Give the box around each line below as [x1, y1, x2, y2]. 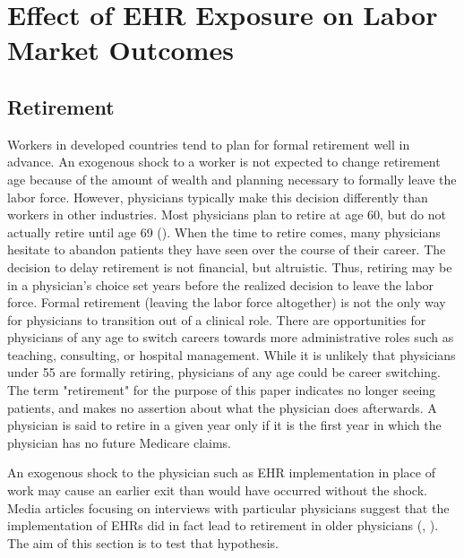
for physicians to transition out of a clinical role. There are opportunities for [7, 310, 426, 329]
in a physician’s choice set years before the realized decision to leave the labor [7, 275, 434, 294]
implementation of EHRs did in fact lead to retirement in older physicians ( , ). [7, 516, 439, 535]
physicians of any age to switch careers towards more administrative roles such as [7, 328, 454, 347]
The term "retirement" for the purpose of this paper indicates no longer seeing [7, 381, 436, 399]
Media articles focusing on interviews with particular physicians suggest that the [7, 498, 450, 517]
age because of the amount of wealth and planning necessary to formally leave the [7, 169, 457, 188]
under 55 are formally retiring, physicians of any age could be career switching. [7, 363, 441, 382]
